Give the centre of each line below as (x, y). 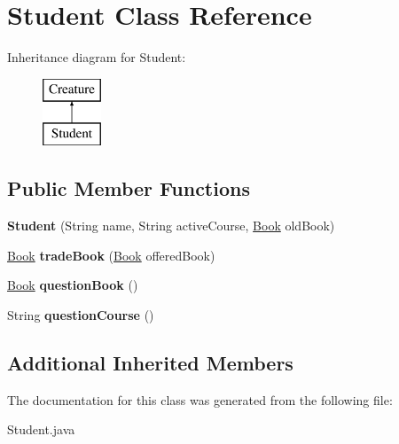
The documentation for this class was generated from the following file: (200, 399)
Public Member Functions (129, 188)
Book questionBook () (73, 285)
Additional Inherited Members (150, 362)
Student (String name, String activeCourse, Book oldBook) (171, 226)
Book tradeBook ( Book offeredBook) (111, 255)
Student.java (41, 429)
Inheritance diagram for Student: (97, 57)
